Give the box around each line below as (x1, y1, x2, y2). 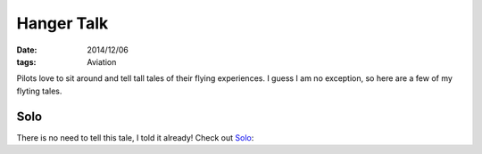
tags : (16, 56, 37, 67)
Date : (16, 45, 37, 55)
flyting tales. (16, 85, 62, 96)
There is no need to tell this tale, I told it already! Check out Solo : (16, 132, 254, 142)
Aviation (87, 56, 117, 67)
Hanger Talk (16, 13, 109, 33)
